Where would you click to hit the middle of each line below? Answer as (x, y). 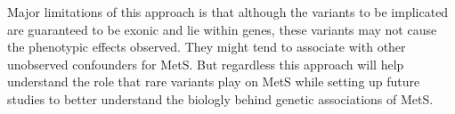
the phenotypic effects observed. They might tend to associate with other (207, 47)
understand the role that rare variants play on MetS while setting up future (214, 81)
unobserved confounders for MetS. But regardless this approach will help (206, 64)
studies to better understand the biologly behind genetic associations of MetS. (220, 98)
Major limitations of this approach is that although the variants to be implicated (228, 12)
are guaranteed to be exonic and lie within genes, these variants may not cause (222, 29)
